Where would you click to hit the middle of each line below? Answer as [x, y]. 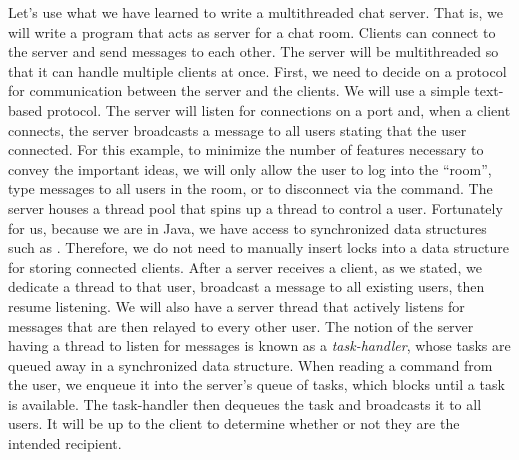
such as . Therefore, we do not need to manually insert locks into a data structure [259, 247]
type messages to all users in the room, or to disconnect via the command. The [250, 188]
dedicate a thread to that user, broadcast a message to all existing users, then [246, 286]
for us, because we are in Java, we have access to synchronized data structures [247, 227]
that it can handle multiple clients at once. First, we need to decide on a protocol [257, 70]
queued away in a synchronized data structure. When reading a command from [250, 364]
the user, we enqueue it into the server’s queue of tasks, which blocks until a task [256, 384]
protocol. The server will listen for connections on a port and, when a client [278, 109]
